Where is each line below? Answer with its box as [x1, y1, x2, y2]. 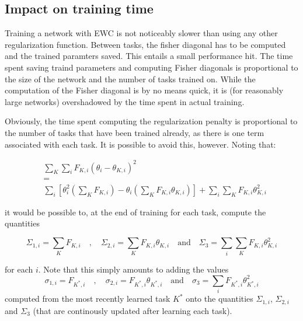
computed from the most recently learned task [5, 292, 170, 305]
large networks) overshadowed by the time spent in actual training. [5, 95, 245, 107]
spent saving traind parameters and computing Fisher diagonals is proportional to [5, 61, 298, 73]
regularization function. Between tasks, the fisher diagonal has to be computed [5, 38, 286, 50]
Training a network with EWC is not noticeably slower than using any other [5, 27, 278, 39]
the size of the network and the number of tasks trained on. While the [5, 72, 256, 85]
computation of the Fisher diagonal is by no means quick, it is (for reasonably [5, 84, 284, 96]
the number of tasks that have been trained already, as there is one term [5, 126, 264, 138]
